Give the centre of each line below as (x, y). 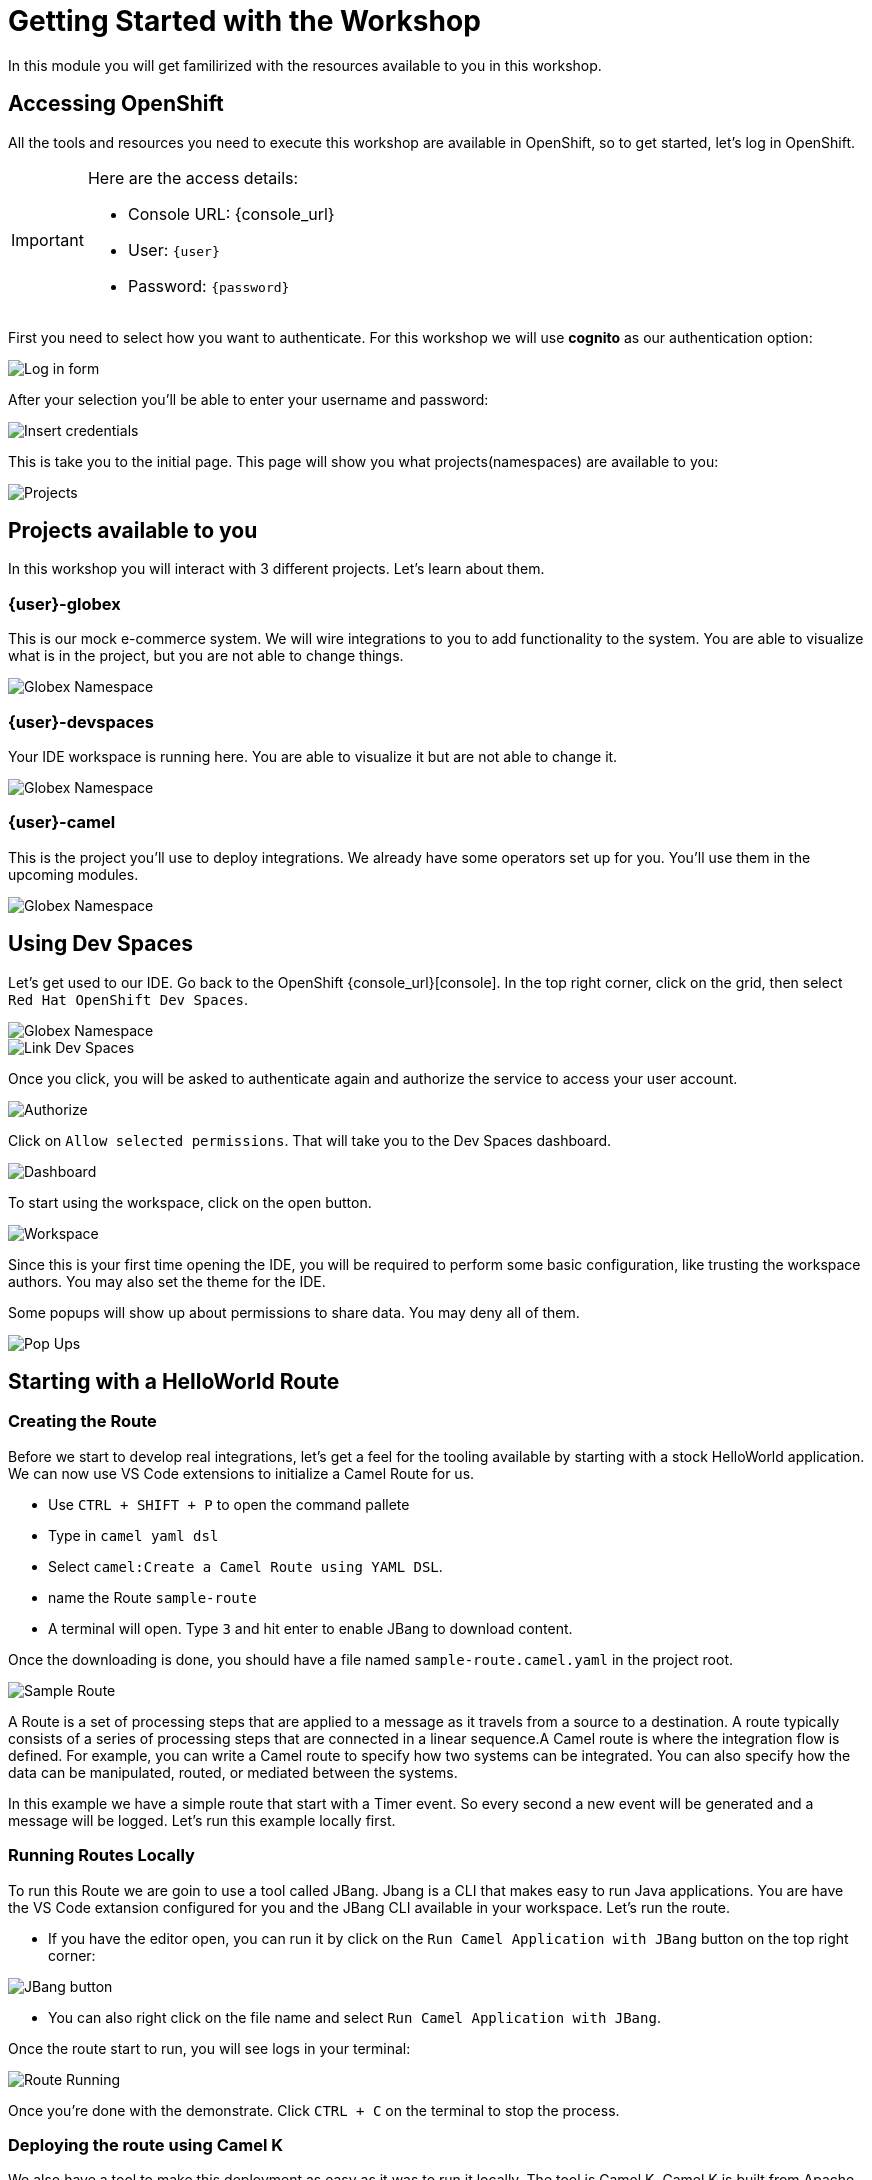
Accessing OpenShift (116, 104)
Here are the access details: (193, 177)
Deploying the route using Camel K (146, 2144)
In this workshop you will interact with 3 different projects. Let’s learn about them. (276, 569)
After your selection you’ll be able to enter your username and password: (248, 399)
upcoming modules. (73, 874)
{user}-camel (62, 822)
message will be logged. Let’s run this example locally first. (202, 1820)
